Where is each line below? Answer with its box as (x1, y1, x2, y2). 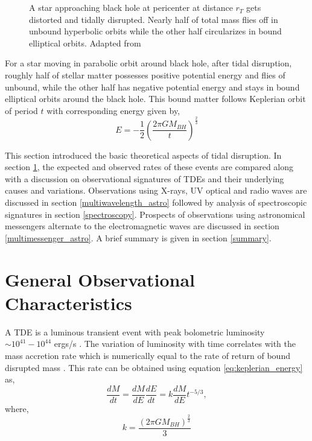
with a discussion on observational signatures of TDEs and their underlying (5, 172, 284, 185)
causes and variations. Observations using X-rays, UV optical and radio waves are (5, 184, 307, 197)
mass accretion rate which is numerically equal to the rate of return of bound (5, 349, 290, 361)
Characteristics (5, 290, 132, 315)
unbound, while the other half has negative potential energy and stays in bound (5, 80, 300, 93)
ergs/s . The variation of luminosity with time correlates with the (54, 337, 296, 350)
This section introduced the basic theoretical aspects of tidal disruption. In (5, 148, 282, 161)
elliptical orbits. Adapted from (29, 36, 141, 49)
